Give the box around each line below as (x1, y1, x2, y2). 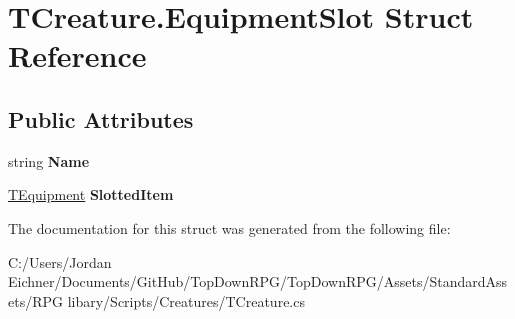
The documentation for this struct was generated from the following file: (8, 217, 451, 238)
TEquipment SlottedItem (8, 184, 174, 205)
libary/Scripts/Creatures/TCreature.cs (67, 290, 305, 311)
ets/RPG (8, 290, 64, 311)
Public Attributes (8, 103, 194, 134)
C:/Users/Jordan (8, 251, 112, 272)
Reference (8, 35, 147, 76)
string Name (8, 150, 90, 171)
